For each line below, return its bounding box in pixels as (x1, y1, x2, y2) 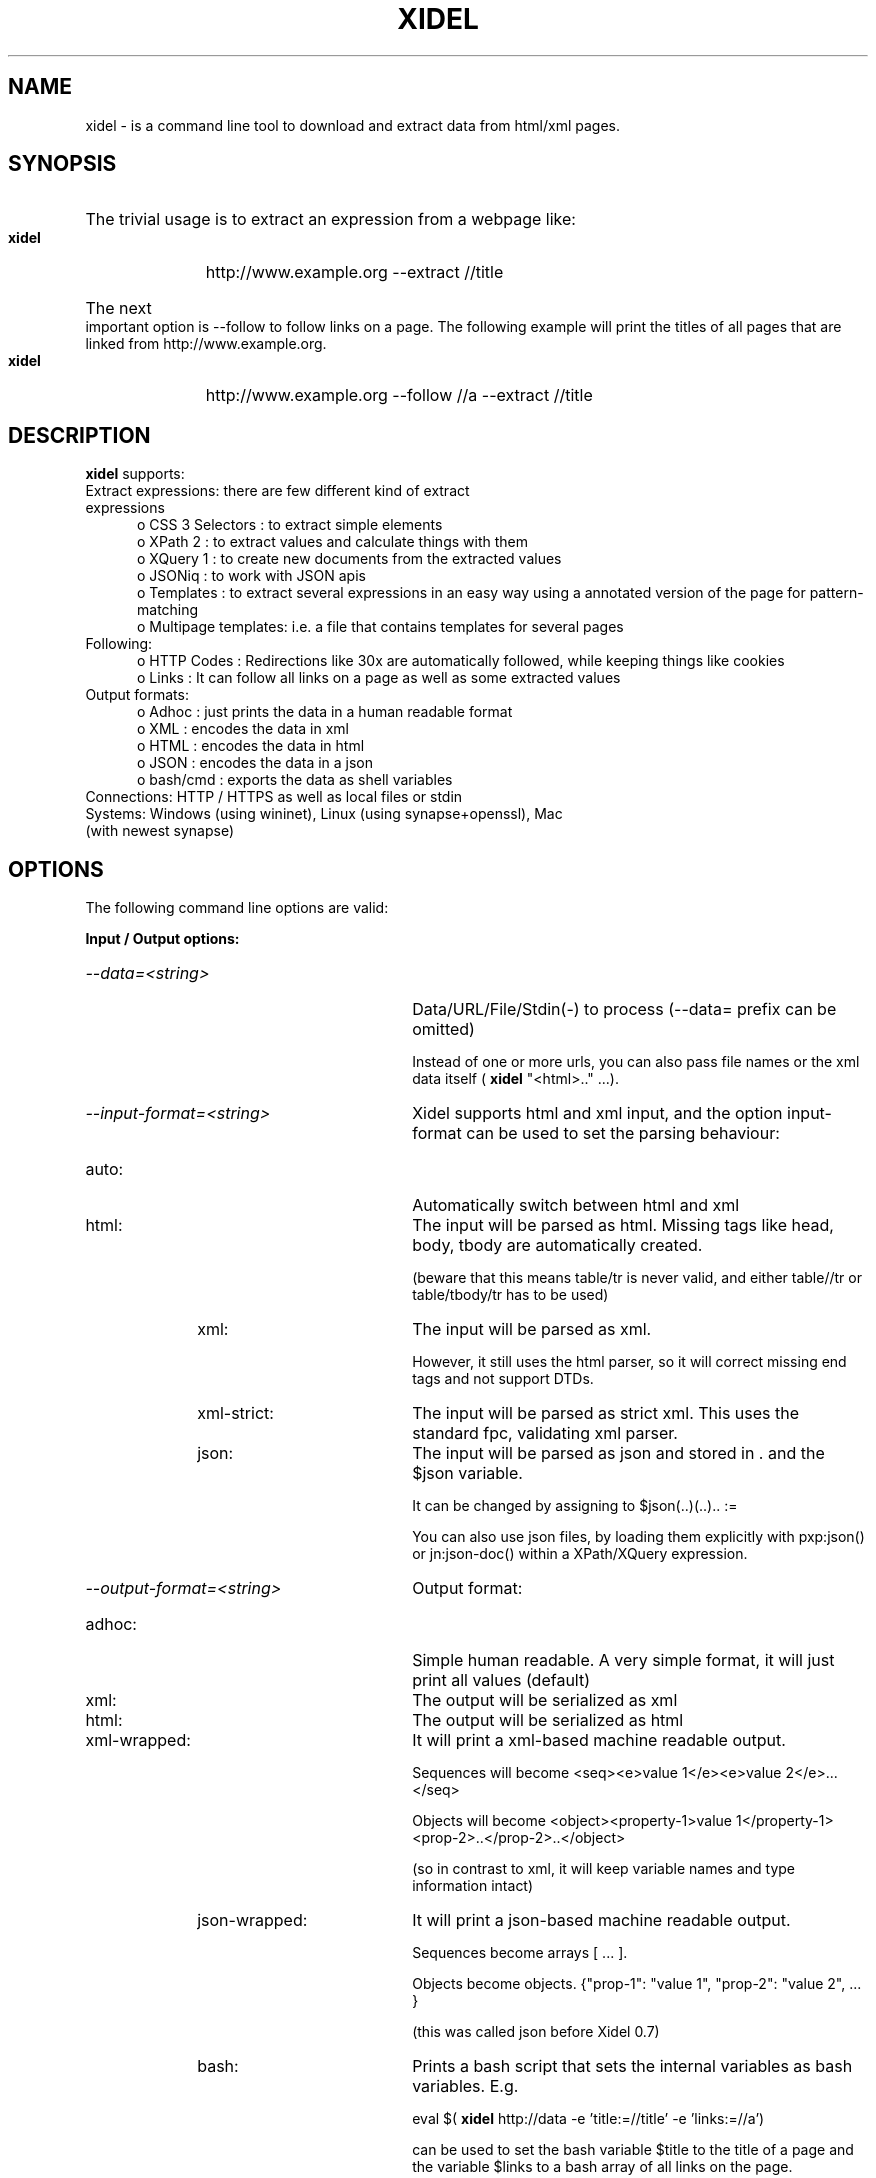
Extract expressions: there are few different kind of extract (85, 482, 470, 500)
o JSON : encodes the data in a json (137, 754, 374, 772)
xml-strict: (197, 1403, 274, 1424)
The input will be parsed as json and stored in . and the (412, 1443, 825, 1464)
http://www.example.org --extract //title (205, 262, 504, 283)
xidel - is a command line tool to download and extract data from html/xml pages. (85, 116, 621, 134)
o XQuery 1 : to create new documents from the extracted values (137, 550, 562, 568)
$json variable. (412, 1463, 523, 1484)
